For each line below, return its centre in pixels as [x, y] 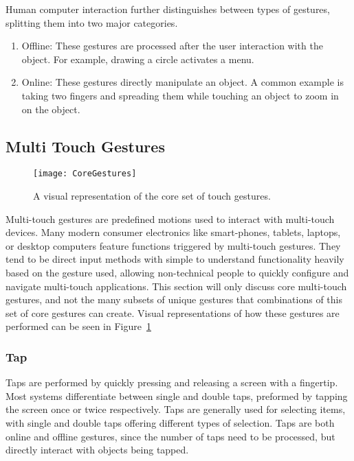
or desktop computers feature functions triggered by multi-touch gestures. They [173, 245]
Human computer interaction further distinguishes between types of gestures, [168, 9]
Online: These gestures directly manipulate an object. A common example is [182, 82]
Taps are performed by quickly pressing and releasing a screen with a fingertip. [172, 382]
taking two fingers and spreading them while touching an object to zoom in [180, 95]
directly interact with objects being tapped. [97, 450]
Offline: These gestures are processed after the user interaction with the [172, 46]
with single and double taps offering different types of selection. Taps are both [170, 422]
